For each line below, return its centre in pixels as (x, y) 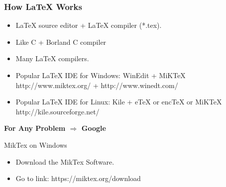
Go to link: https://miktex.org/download (78, 178)
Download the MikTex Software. (65, 161)
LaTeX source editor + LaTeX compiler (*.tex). (89, 25)
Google (94, 128)
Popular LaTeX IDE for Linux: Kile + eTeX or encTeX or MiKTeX (119, 102)
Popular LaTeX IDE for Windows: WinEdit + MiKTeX (101, 75)
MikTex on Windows (36, 144)
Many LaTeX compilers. (52, 58)
